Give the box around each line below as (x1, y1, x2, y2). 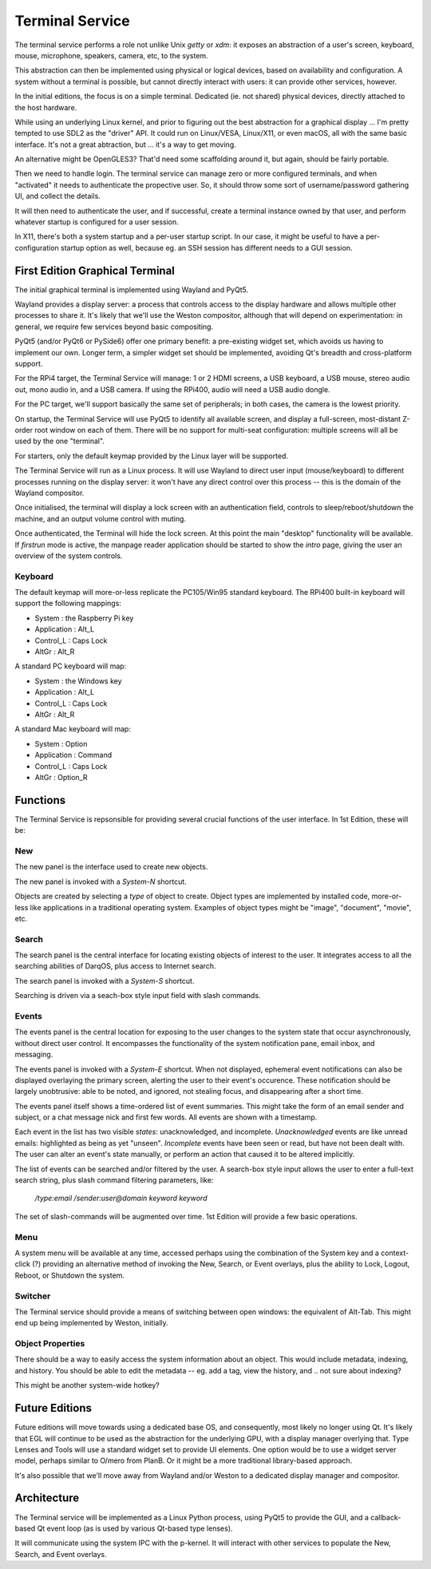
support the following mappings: (14, 599, 121, 608)
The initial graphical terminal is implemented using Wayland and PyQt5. (14, 284, 249, 295)
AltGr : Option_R (34, 772, 88, 782)
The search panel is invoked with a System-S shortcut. (14, 976, 195, 985)
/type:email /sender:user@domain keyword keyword (34, 1194, 208, 1203)
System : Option (34, 739, 88, 748)
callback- (370, 1512, 401, 1522)
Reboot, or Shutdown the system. (14, 1270, 125, 1280)
